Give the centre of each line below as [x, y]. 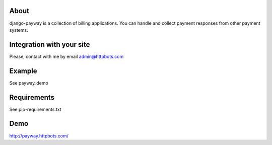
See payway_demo [29, 83]
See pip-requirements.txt [35, 109]
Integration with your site [50, 45]
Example [23, 71]
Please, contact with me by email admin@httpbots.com [66, 56]
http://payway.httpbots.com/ [39, 135]
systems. [19, 30]
